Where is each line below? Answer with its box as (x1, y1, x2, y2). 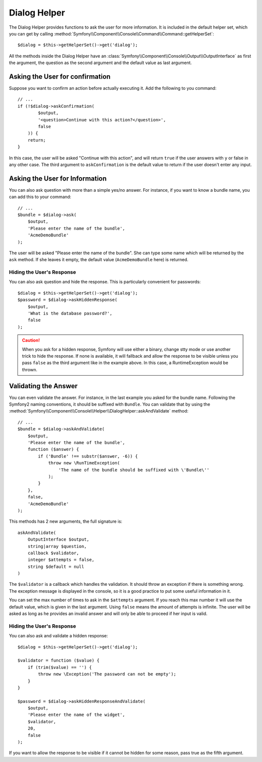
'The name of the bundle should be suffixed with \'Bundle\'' (58, 467, 210, 473)
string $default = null (27, 563, 84, 569)
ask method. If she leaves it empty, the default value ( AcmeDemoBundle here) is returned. (9, 257, 189, 263)
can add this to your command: (9, 194, 71, 200)
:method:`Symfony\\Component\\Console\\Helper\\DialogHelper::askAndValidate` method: (9, 408, 189, 414)
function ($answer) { (27, 447, 80, 452)
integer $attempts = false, (27, 557, 95, 563)
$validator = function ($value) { (17, 658, 99, 663)
